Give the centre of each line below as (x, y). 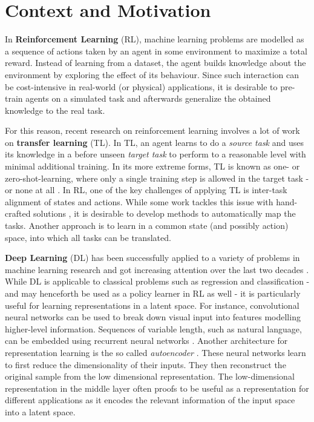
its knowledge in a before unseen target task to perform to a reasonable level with (155, 154)
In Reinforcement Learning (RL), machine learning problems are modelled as (155, 39)
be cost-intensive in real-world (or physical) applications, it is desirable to (141, 86)
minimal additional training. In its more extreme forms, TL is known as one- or (152, 166)
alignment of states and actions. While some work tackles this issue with (139, 201)
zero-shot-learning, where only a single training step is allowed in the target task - (157, 178)
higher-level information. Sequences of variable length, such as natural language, (153, 328)
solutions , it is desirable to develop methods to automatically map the (165, 213)
